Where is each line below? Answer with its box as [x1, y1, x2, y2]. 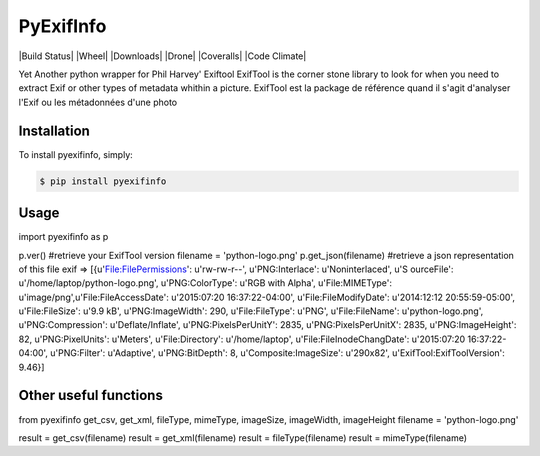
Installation [18, 122, 90, 139]
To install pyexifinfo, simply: [18, 148, 134, 160]
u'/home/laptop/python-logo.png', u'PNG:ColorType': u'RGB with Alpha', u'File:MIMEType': [18, 277, 393, 289]
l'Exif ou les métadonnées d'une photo [18, 96, 178, 108]
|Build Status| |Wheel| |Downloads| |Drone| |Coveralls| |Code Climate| [18, 50, 307, 62]
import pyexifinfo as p [18, 231, 109, 243]
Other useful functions [18, 387, 164, 404]
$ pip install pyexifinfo [39, 175, 167, 187]
